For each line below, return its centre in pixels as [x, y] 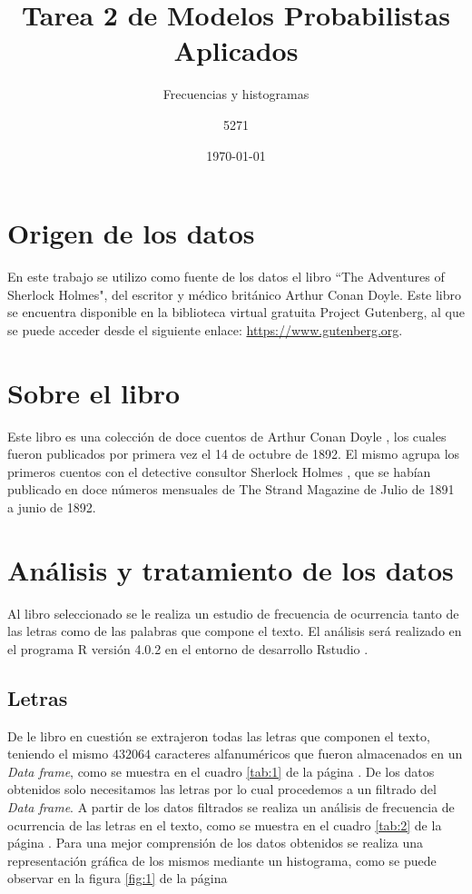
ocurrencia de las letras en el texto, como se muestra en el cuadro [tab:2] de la [225, 824]
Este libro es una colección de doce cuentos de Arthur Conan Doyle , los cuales [227, 436]
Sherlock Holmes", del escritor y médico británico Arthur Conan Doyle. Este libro [235, 294]
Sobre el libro [94, 392]
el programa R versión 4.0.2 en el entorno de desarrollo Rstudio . [188, 648]
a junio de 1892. [52, 507]
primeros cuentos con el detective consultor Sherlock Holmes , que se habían [219, 471]
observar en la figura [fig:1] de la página [118, 878]
